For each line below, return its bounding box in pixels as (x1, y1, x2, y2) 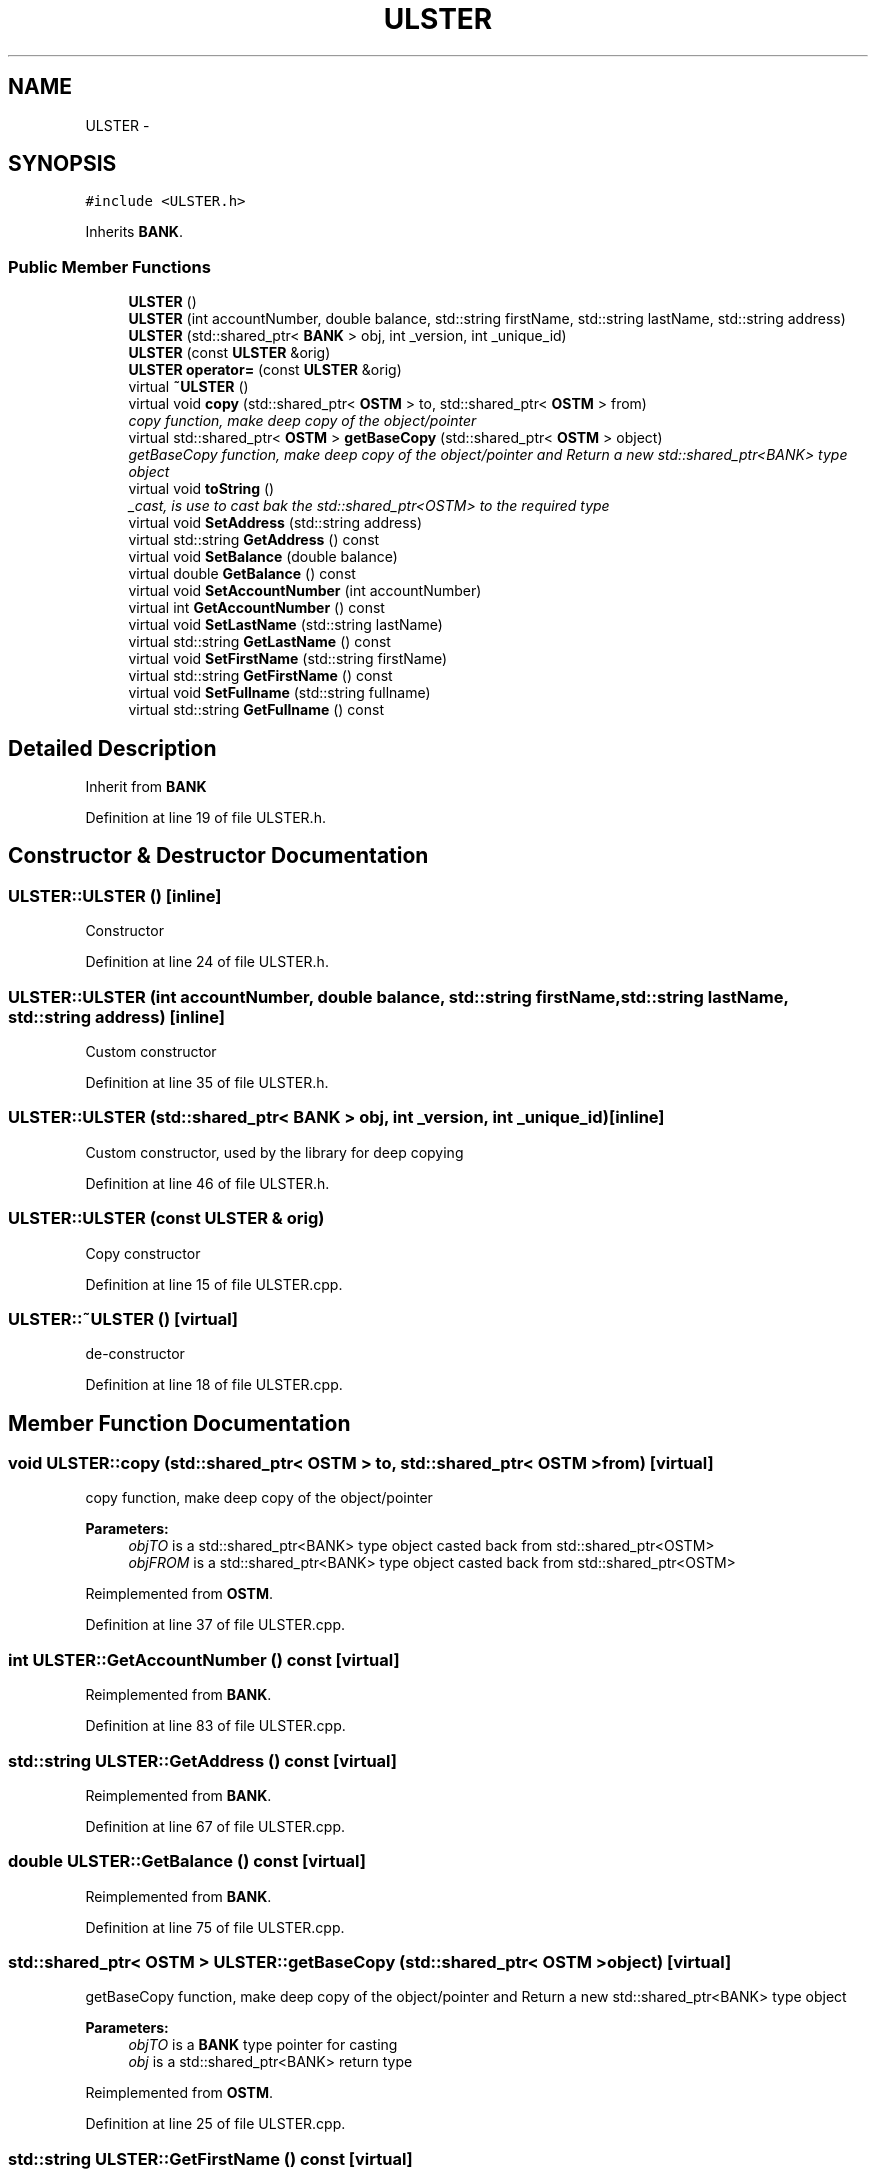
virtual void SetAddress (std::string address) (128, 514, 423, 532)
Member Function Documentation (8, 1410, 351, 1436)
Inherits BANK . (85, 223, 183, 241)
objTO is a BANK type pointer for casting (128, 2036, 398, 2054)
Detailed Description (8, 735, 217, 761)
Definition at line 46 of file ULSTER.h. (85, 1174, 330, 1192)
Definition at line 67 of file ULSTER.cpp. (85, 1817, 346, 1835)
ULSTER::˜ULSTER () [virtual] (8, 1308, 239, 1329)
